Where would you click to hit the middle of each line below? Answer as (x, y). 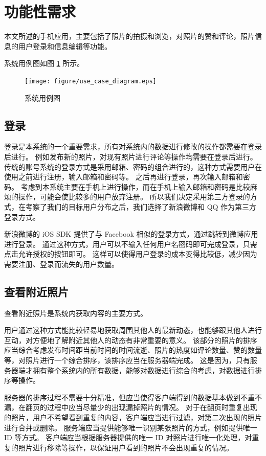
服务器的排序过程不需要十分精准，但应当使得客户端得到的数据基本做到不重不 (133, 397)
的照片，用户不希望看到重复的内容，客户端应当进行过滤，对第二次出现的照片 (133, 417)
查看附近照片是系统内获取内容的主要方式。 (76, 313)
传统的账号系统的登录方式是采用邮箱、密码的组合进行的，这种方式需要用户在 (133, 166)
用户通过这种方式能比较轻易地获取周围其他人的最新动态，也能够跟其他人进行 (133, 330)
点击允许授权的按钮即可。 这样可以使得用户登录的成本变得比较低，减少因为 (131, 254)
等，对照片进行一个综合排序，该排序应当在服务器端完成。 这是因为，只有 (127, 360)
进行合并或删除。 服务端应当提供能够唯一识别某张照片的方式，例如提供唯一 (131, 427)
